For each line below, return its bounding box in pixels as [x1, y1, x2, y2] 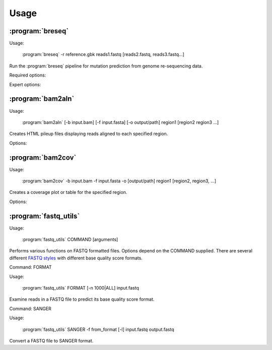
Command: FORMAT [9, 264, 52, 270]
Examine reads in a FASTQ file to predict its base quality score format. [9, 296, 155, 302]
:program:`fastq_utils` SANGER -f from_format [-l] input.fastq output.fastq [22, 326, 175, 332]
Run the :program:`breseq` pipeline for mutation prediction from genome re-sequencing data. [9, 63, 203, 69]
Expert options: [9, 81, 41, 88]
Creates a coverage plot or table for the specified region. [9, 189, 127, 195]
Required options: [9, 72, 46, 78]
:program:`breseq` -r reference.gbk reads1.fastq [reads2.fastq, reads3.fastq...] [22, 51, 185, 57]
